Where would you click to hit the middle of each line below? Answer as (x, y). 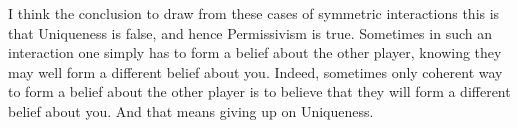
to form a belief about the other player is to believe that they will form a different (259, 91)
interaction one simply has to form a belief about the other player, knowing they (255, 52)
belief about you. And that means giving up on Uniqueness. (191, 110)
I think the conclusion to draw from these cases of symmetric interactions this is (254, 13)
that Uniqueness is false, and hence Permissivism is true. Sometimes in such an (250, 32)
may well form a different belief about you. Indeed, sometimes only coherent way (255, 71)
